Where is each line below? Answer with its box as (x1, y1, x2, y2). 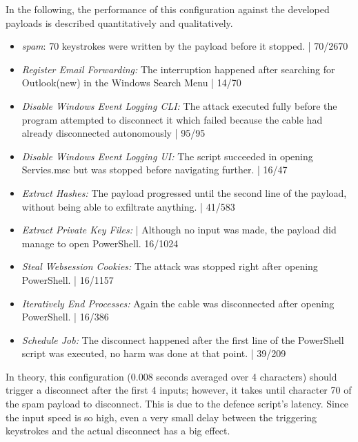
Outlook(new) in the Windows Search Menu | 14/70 (21, 75, 241, 90)
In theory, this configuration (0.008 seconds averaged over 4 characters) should (6, 369, 337, 383)
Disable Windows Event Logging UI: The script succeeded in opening (21, 148, 313, 163)
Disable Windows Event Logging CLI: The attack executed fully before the (21, 98, 337, 113)
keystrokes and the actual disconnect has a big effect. (6, 423, 230, 438)
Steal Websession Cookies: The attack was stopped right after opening (21, 259, 318, 273)
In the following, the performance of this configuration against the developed (6, 2, 330, 16)
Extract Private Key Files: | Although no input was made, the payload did (21, 222, 337, 237)
